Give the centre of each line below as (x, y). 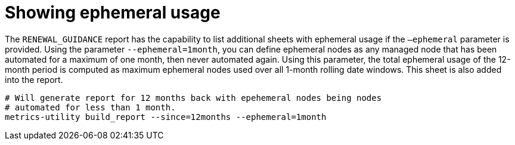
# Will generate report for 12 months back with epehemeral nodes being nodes (193, 98)
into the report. (34, 79)
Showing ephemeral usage (113, 13)
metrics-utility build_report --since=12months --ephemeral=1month (166, 117)
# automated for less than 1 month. (90, 107)
